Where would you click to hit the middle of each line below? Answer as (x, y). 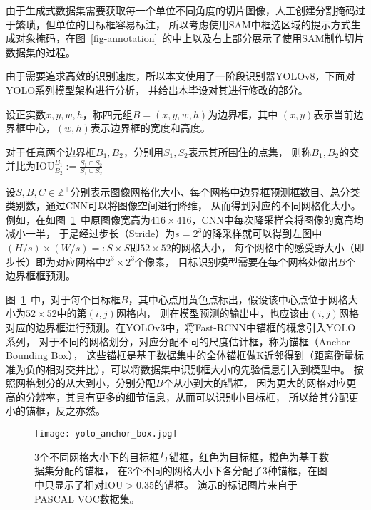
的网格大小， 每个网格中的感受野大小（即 (268, 247)
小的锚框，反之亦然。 (56, 411)
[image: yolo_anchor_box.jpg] (106, 434)
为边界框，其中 (243, 114)
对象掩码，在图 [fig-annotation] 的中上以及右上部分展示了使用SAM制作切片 (190, 38)
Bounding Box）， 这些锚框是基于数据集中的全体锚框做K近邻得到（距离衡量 (180, 355)
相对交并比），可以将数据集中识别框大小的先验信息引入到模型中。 (198, 369)
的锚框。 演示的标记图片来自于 (226, 484)
